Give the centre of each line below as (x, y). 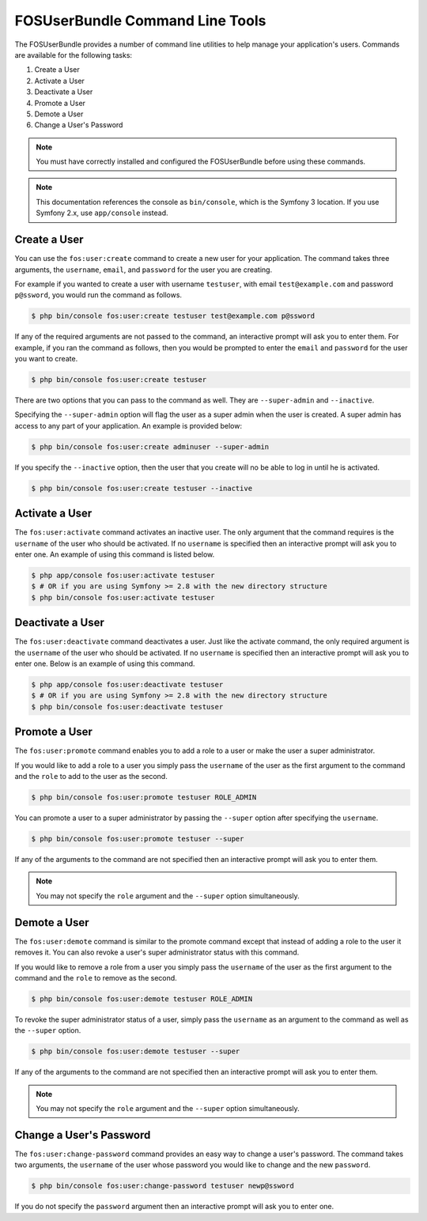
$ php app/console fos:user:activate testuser (123, 576)
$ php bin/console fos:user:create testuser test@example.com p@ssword (173, 316)
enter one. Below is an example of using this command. (105, 663)
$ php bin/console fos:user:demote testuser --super (136, 1051)
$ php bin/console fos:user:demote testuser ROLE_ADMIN (142, 999)
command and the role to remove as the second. (96, 977)
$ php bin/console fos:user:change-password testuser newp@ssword (162, 1186)
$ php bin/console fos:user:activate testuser (123, 597)
